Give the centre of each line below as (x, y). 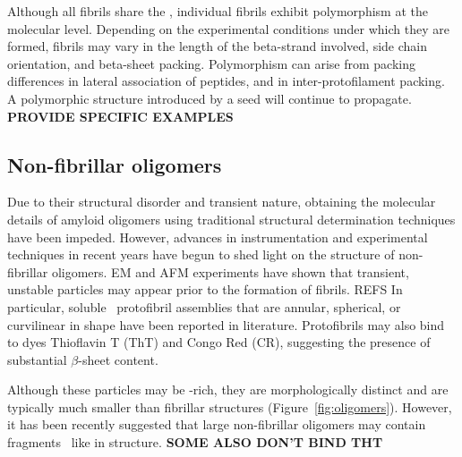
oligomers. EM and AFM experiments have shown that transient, (230, 271)
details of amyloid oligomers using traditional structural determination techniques (231, 219)
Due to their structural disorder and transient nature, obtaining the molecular (222, 202)
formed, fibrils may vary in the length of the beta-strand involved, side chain (218, 46)
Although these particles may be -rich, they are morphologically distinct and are (228, 389)
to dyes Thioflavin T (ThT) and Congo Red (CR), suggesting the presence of (219, 342)
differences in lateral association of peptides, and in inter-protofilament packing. (226, 81)
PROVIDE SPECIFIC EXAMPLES (120, 116)
